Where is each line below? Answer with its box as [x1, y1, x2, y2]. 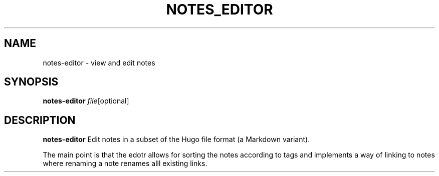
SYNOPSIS [4, 75, 59, 88]
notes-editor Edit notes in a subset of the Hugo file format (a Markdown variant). [43, 135, 310, 144]
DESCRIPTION [4, 113, 76, 126]
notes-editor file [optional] [43, 96, 129, 105]
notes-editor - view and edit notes [43, 58, 155, 67]
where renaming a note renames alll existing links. [43, 159, 207, 168]
